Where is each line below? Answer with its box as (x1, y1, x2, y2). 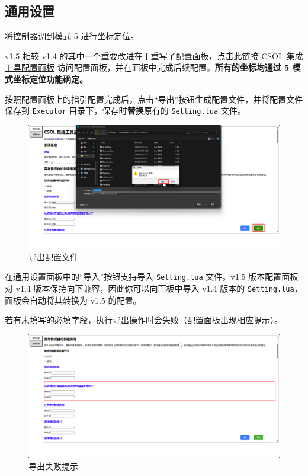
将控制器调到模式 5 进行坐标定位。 (5, 30, 139, 42)
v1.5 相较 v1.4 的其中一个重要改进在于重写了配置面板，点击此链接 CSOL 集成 (5, 49, 303, 62)
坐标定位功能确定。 (12, 72, 88, 85)
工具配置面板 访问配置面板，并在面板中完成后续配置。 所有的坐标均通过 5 (5, 61, 290, 74)
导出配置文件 (28, 250, 78, 263)
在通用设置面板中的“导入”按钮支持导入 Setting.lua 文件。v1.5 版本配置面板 (5, 270, 299, 283)
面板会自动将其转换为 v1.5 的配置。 (5, 293, 142, 306)
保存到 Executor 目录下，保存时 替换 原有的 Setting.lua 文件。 (5, 104, 246, 117)
